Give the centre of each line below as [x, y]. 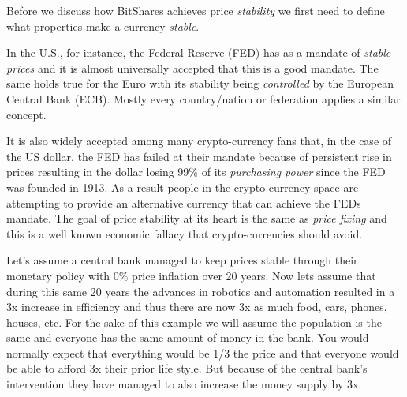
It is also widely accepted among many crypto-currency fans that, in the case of [199, 141]
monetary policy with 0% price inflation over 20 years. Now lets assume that [191, 275]
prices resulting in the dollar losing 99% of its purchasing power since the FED [196, 172]
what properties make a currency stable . [103, 26]
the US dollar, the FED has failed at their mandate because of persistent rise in [199, 156]
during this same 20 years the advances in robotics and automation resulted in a [201, 291]
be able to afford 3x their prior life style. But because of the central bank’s [187, 368]
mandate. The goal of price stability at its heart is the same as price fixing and [197, 218]
